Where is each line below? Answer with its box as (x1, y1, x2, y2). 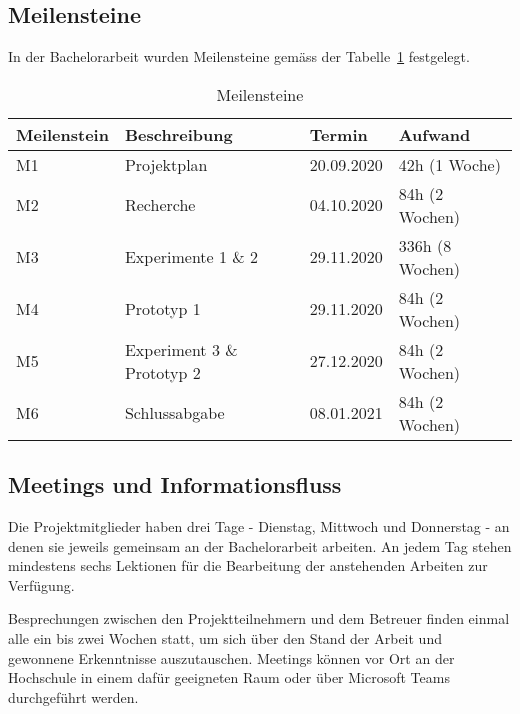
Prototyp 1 (124, 297, 201, 321)
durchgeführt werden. (8, 686, 139, 707)
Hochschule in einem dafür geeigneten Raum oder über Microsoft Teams (8, 667, 450, 688)
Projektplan (124, 152, 208, 176)
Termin (309, 122, 368, 146)
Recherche (124, 193, 196, 217)
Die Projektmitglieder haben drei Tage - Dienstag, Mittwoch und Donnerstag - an (8, 516, 510, 536)
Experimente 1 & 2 (124, 245, 259, 269)
